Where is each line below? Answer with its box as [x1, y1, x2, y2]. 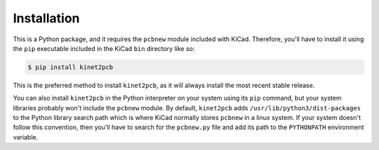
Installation [13, 10, 80, 26]
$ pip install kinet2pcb [27, 63, 114, 71]
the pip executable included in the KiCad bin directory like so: [13, 44, 195, 52]
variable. [13, 133, 39, 141]
